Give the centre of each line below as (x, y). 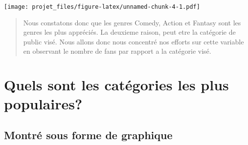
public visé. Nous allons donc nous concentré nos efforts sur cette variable (134, 41)
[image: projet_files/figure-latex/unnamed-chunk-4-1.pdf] (102, 7)
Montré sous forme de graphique (88, 135)
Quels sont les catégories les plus (116, 85)
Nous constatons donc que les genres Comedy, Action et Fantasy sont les (132, 22)
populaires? (43, 104)
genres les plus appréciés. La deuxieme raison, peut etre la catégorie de (129, 32)
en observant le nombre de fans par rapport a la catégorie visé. (117, 51)
